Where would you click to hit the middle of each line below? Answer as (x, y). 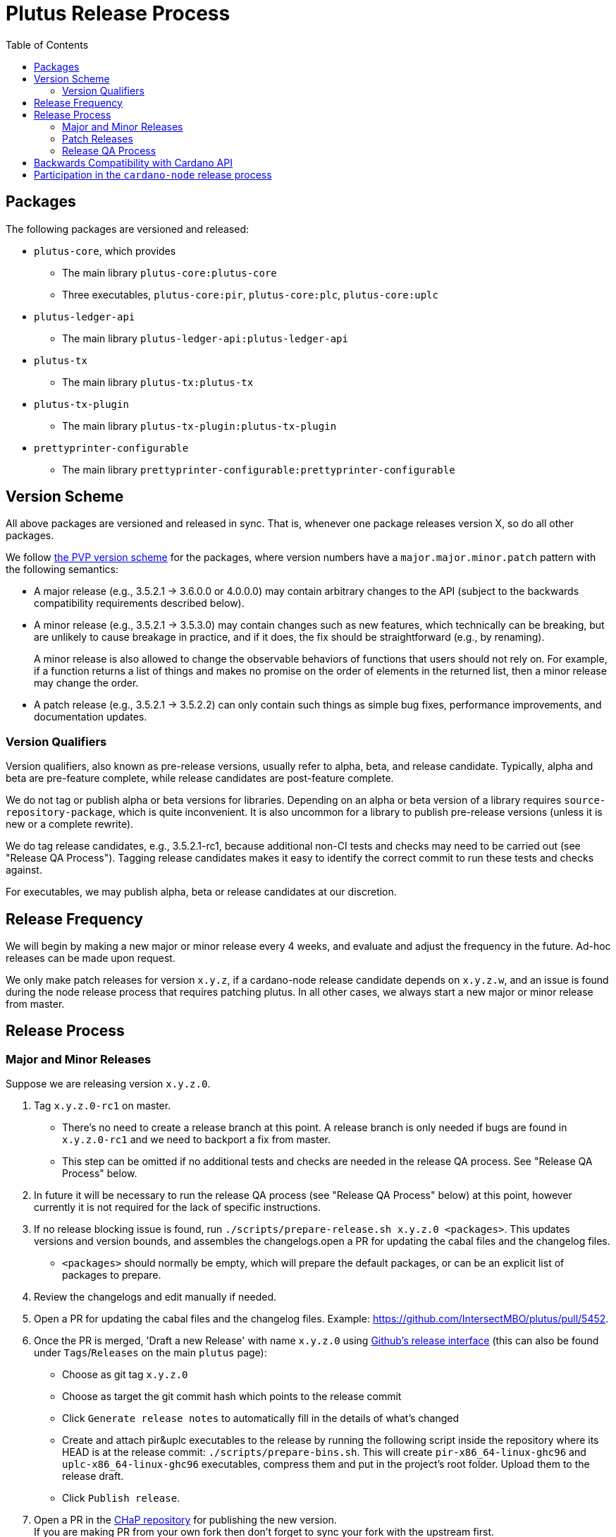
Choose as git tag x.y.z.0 (125, 1375)
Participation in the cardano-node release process (153, 174)
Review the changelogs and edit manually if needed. (155, 1297)
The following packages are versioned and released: (128, 229)
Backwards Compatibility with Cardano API (133, 162)
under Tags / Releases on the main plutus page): (150, 1353)
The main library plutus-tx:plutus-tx (158, 382)
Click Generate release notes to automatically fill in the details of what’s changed (261, 1418)
